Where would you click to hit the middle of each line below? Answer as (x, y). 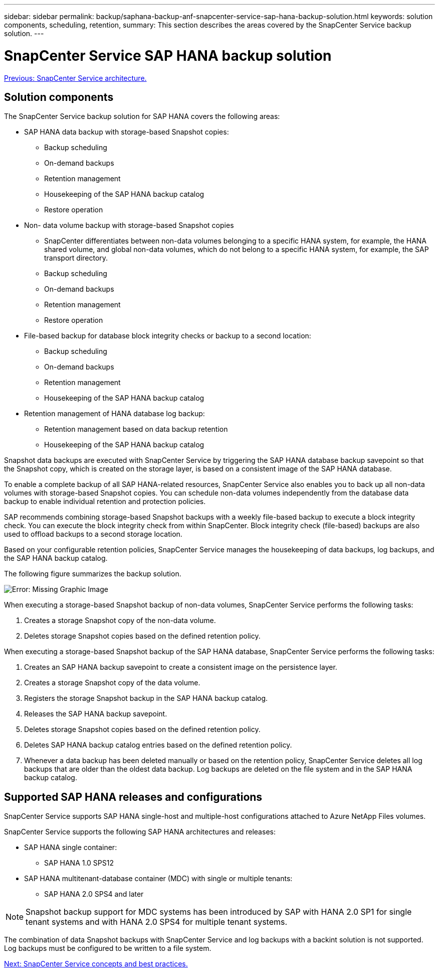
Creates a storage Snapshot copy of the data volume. (112, 683)
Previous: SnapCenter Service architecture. (75, 78)
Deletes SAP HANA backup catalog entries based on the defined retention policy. (158, 745)
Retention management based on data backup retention (136, 429)
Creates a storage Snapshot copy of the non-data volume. (120, 621)
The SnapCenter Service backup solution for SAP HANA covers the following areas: (142, 116)
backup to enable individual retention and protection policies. (105, 502)
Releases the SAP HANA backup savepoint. (96, 714)
